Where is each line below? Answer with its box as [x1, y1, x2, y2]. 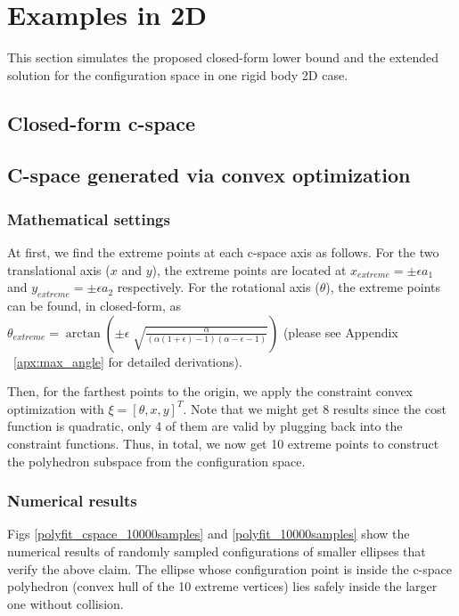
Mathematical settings [7, 207, 170, 230]
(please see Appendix [283, 322, 398, 341]
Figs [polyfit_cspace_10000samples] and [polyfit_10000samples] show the [7, 524, 410, 543]
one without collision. [7, 594, 124, 612]
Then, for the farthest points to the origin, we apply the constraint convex [7, 382, 414, 401]
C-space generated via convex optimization [7, 161, 411, 189]
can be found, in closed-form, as [7, 296, 182, 315]
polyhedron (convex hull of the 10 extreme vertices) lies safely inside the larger [7, 577, 438, 596]
